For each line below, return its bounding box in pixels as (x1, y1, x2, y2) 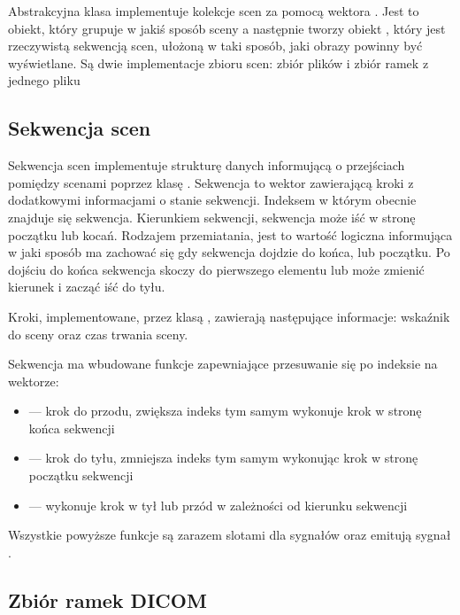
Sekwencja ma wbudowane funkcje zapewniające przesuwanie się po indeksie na (8, 354, 438, 373)
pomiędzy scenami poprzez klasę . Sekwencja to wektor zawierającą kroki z (8, 173, 414, 191)
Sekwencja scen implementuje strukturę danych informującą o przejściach (8, 156, 405, 175)
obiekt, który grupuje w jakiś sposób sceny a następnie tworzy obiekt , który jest (8, 19, 446, 37)
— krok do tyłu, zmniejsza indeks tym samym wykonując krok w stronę (28, 448, 418, 467)
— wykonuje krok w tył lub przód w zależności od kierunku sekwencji (28, 495, 408, 514)
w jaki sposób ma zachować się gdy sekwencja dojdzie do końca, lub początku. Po (8, 243, 450, 261)
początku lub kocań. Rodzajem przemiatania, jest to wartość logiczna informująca (8, 225, 453, 244)
